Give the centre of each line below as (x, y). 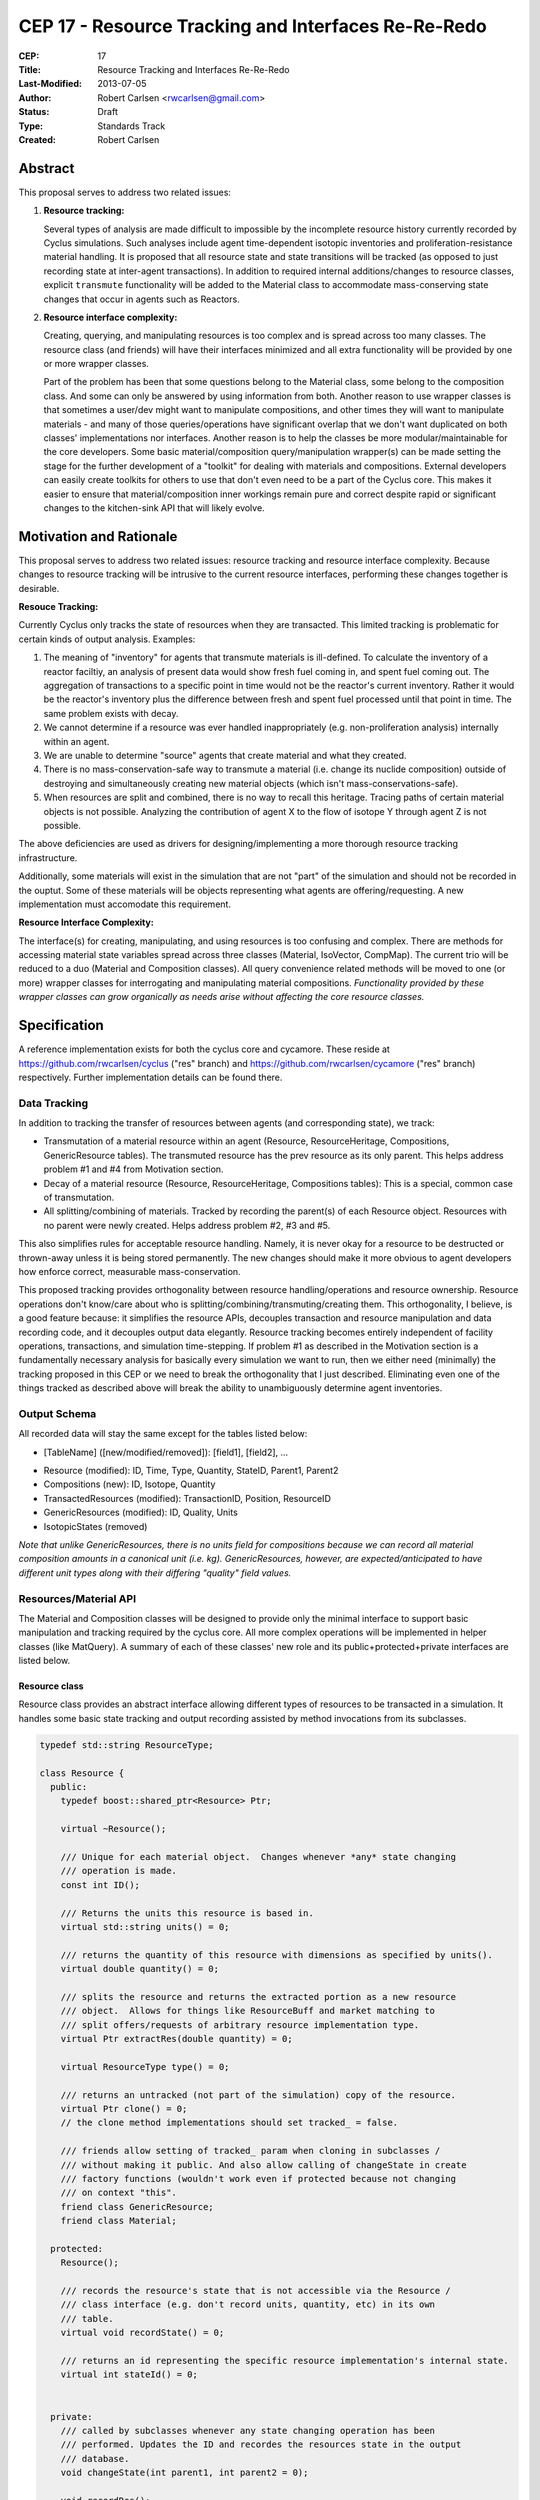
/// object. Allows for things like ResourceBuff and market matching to (247, 2011)
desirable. (39, 588)
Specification (61, 1025)
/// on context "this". (118, 2193)
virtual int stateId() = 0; (129, 2374)
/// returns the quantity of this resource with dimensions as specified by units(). (277, 1954)
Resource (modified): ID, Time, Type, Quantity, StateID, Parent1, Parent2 (191, 1471)
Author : (35, 97)
